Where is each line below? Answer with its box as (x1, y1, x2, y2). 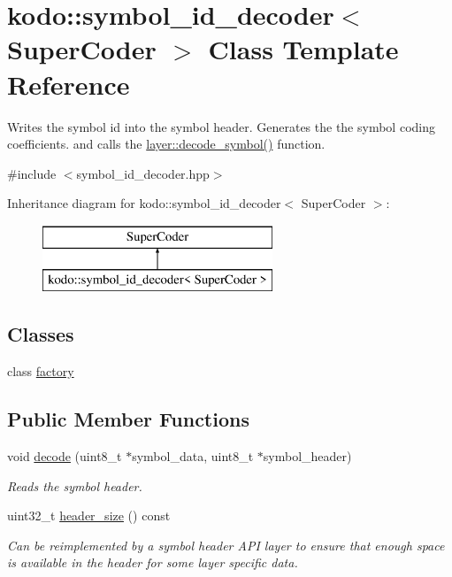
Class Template (208, 31, 399, 67)
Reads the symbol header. (7, 476, 142, 495)
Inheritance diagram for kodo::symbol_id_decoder (7, 194, 281, 212)
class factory (7, 362, 74, 381)
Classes (7, 320, 74, 348)
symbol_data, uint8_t (132, 447, 254, 465)
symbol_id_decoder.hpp (76, 164, 210, 182)
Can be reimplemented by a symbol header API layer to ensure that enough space (7, 535, 445, 554)
